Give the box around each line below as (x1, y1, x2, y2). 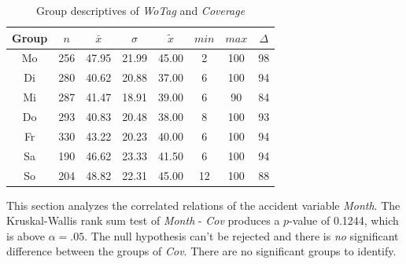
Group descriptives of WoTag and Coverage (36, 2, 245, 18)
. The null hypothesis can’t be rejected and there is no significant (84, 227, 399, 244)
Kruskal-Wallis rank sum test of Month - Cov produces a (6, 212, 280, 229)
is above (6, 227, 46, 244)
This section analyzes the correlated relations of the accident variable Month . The (6, 196, 400, 213)
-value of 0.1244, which (289, 212, 399, 229)
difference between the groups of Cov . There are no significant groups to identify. (6, 243, 397, 259)
